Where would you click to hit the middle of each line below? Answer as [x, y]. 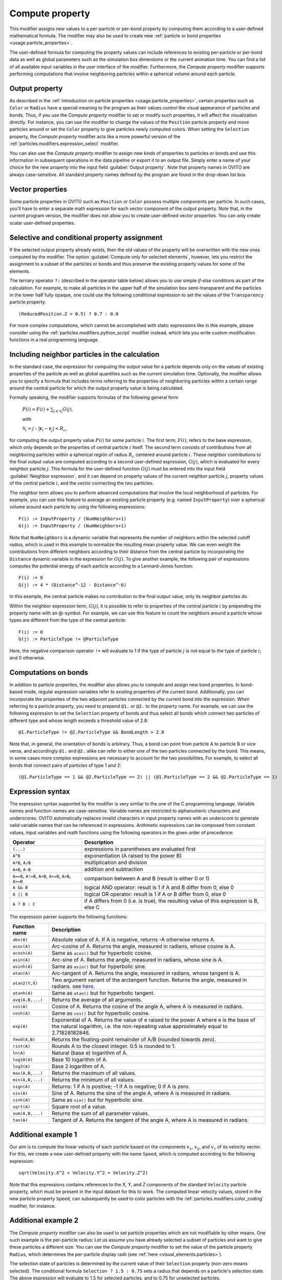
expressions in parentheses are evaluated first [140, 849]
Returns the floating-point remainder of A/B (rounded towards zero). [134, 1039]
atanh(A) [23, 993]
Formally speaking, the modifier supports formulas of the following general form [94, 397]
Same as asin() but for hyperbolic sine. [99, 967]
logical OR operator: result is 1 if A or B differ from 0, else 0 [155, 894]
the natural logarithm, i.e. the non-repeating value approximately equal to [139, 1027]
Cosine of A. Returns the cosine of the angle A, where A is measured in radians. [147, 1007]
